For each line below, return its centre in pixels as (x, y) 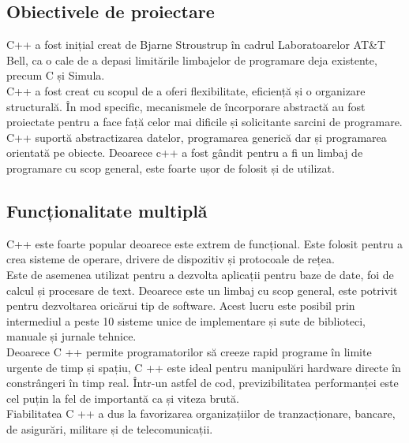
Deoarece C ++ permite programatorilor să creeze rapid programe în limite (189, 351)
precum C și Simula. (56, 75)
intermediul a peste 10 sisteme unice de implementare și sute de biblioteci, (186, 320)
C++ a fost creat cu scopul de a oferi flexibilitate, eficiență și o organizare (186, 90)
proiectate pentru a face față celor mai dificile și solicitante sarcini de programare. (204, 122)
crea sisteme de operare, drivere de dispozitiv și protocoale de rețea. (171, 259)
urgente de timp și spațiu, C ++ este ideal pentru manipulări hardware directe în (204, 367)
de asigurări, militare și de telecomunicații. (110, 428)
